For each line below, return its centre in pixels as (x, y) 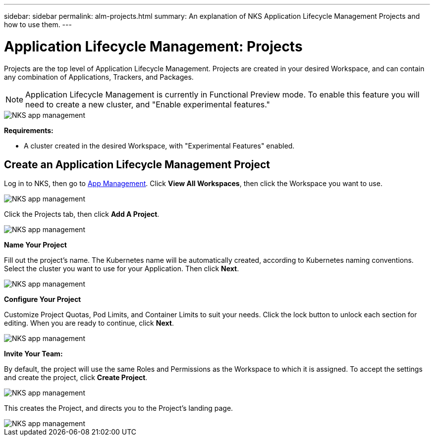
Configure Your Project (43, 299)
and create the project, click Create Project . (76, 378)
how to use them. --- (38, 24)
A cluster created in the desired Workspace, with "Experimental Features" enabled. (159, 146)
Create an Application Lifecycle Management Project (137, 164)
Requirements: (29, 130)
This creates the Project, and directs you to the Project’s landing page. (119, 408)
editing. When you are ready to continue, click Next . (89, 323)
